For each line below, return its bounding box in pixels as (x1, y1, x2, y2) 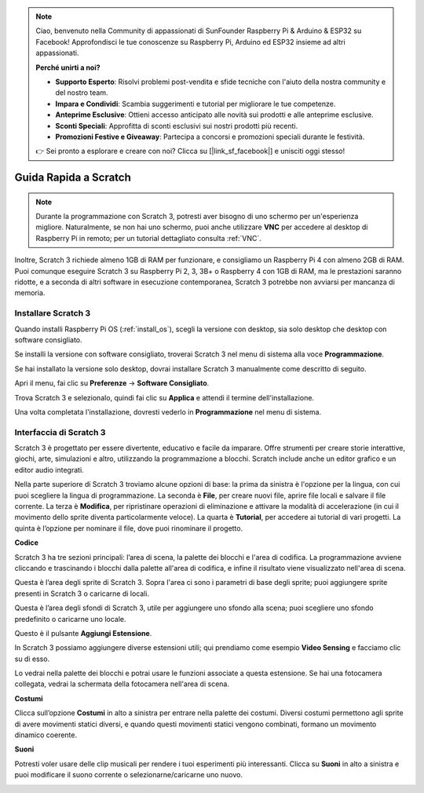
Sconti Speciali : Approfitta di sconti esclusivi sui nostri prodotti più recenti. (55, 121, 298, 130)
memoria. (14, 288, 46, 298)
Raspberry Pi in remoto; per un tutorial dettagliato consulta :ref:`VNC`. (35, 233, 262, 243)
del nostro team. (55, 88, 108, 97)
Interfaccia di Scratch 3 (14, 426, 106, 437)
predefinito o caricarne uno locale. (14, 614, 126, 623)
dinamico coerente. (14, 730, 78, 740)
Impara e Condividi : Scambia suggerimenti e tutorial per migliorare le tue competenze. (55, 99, 336, 108)
